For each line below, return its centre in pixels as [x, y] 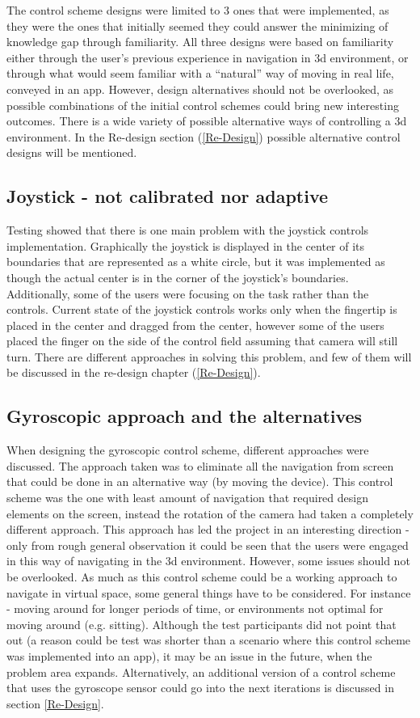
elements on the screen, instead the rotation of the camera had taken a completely [210, 513]
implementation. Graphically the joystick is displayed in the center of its [186, 245]
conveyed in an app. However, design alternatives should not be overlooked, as [200, 89]
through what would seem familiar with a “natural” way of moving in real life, [200, 73]
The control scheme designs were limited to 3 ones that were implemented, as [198, 10]
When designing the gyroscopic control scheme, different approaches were [188, 450]
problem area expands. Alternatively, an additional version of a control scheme [201, 672]
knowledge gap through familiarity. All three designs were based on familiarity [200, 42]
